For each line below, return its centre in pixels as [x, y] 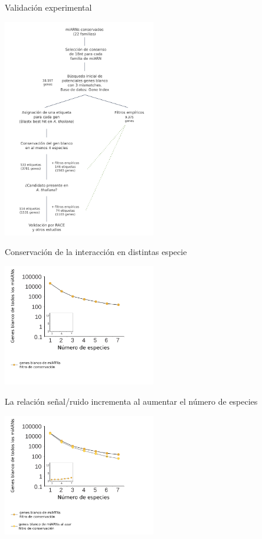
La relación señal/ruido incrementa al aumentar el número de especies [131, 401]
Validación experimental [48, 7]
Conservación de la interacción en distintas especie [96, 252]
